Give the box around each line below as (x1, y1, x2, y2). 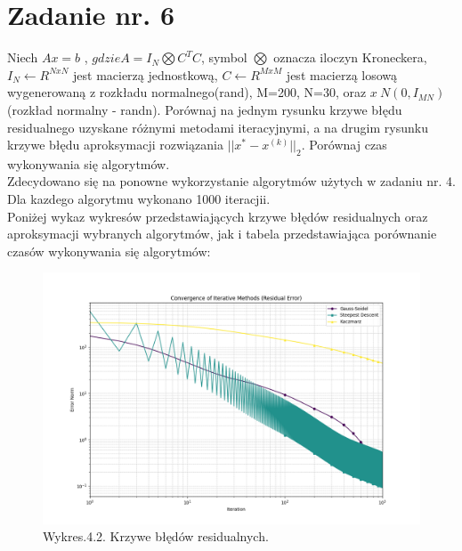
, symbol (200, 48, 247, 67)
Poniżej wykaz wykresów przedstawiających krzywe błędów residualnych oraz (7, 207, 428, 225)
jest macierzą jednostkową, (73, 65, 218, 84)
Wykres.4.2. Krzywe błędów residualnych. (43, 527, 269, 546)
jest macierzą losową (286, 65, 398, 84)
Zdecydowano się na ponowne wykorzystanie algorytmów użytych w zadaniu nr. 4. (7, 172, 456, 190)
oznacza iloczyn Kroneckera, (273, 48, 427, 67)
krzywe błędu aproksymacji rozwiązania (7, 135, 223, 154)
